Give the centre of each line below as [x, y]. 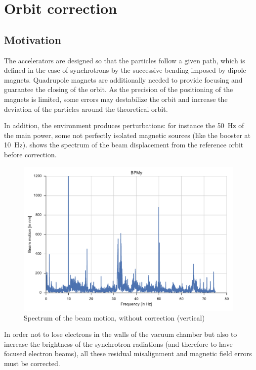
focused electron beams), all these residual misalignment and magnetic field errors [128, 353]
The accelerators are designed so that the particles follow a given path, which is [125, 60]
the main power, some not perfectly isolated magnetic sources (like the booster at [128, 135]
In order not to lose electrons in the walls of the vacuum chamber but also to [121, 334]
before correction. [30, 154]
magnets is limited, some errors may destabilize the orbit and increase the [116, 99]
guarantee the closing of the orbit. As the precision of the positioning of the [119, 89]
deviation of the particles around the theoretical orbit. [86, 109]
